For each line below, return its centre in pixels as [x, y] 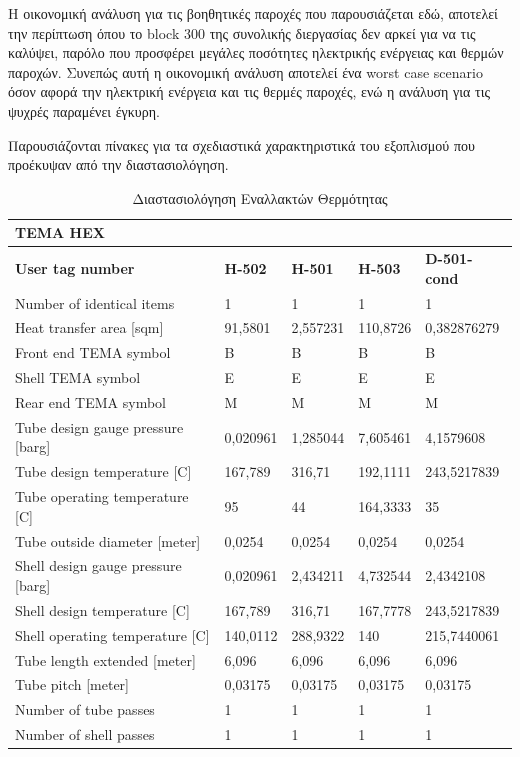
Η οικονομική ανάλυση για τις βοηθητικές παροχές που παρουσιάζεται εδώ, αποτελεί [253, 13]
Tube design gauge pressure [99, 426]
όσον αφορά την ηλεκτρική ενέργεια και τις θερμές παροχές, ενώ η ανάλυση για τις [249, 91]
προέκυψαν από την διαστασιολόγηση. [118, 164]
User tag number [75, 267]
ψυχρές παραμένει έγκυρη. [84, 110]
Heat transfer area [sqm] [89, 327]
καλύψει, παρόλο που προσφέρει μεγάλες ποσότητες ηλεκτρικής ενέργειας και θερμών [256, 52]
